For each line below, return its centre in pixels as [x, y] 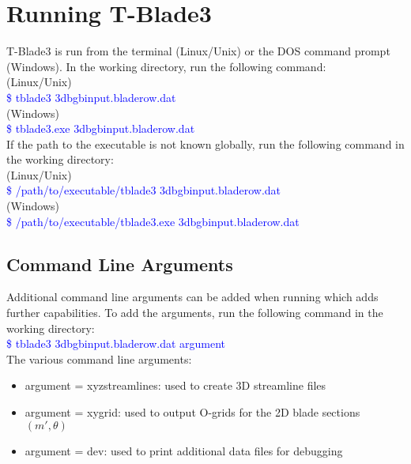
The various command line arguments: [99, 358]
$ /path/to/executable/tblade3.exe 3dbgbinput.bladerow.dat [153, 221]
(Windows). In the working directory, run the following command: [166, 66]
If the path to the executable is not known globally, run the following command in [205, 143]
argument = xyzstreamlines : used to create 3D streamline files [175, 385]
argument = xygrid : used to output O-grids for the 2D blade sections [192, 412]
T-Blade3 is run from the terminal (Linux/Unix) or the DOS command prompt [198, 51]
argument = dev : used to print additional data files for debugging [184, 450]
